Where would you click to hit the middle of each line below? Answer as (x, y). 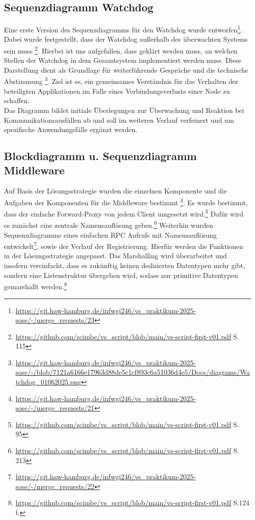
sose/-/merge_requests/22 (55, 486)
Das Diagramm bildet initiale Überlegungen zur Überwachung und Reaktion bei (124, 110)
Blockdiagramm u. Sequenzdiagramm (101, 156)
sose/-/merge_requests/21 (55, 408)
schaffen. (17, 100)
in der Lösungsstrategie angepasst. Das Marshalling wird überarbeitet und (115, 256)
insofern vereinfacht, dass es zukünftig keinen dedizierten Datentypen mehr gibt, (125, 265)
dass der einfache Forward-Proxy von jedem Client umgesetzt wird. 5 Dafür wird (124, 213)
